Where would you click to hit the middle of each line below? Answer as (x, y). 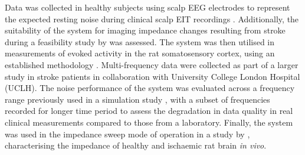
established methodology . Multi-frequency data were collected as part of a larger (152, 64)
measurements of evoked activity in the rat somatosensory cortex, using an (140, 53)
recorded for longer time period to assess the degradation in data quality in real (149, 111)
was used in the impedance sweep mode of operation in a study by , (127, 134)
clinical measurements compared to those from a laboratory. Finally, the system (149, 122)
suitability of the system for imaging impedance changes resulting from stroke (145, 30)
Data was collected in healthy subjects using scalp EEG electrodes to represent (147, 7)
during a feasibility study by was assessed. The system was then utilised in (140, 41)
